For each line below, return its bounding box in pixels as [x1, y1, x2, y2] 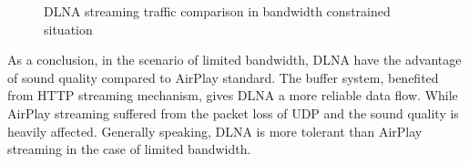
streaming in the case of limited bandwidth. [7, 139, 251, 159]
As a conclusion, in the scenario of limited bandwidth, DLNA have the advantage [7, 50, 462, 69]
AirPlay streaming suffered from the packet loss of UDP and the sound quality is [7, 103, 459, 122]
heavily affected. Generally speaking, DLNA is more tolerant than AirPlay [7, 121, 423, 140]
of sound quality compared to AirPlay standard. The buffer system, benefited [7, 67, 439, 87]
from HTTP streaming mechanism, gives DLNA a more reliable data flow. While [7, 86, 458, 105]
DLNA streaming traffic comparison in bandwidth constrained [44, 2, 391, 20]
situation [44, 19, 93, 38]
